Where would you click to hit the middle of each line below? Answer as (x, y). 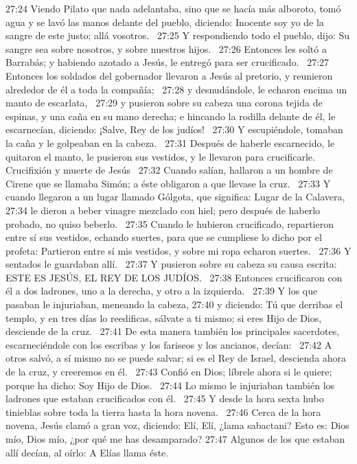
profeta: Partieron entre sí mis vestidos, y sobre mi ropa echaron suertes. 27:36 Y (178, 250)
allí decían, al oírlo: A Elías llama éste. (87, 452)
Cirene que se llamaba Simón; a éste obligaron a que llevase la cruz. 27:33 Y (168, 183)
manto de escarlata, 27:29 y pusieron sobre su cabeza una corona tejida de (164, 103)
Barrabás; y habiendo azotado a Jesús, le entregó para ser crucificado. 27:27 (168, 62)
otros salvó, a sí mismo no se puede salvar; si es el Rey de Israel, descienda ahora (176, 358)
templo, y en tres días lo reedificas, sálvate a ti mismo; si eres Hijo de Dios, (164, 317)
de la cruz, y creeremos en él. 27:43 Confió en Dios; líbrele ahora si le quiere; (169, 372)
